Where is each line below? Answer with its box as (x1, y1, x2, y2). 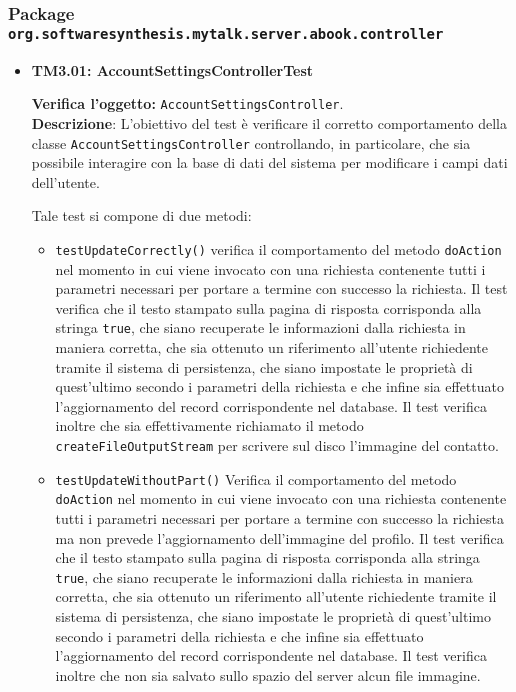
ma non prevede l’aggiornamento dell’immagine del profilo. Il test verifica (55, 527, 504, 548)
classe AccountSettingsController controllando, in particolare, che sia (31, 132, 471, 153)
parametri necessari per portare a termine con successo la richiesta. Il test (55, 278, 508, 299)
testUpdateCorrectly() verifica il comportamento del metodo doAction (55, 238, 502, 259)
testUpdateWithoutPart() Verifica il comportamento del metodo (55, 468, 457, 489)
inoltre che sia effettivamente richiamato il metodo (55, 415, 364, 436)
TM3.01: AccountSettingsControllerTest (31, 59, 314, 80)
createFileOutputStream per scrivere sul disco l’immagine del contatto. (55, 435, 499, 456)
